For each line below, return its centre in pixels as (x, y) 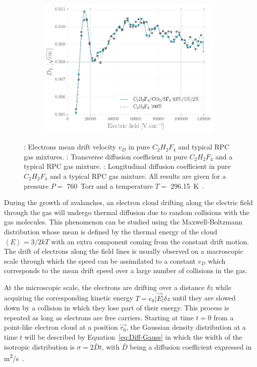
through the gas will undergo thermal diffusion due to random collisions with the (127, 212)
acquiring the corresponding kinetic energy (69, 298)
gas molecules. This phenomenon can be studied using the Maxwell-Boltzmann (123, 222)
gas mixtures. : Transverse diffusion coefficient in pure (105, 156)
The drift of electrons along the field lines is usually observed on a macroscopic (124, 251)
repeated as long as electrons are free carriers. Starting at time (99, 317)
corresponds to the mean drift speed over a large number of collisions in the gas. (126, 270)
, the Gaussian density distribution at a (186, 327)
